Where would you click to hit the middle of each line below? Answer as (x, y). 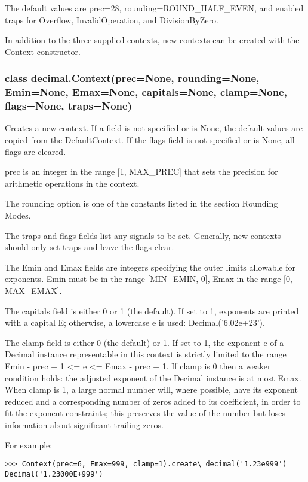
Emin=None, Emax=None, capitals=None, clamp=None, (146, 92)
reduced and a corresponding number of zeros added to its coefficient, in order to (153, 401)
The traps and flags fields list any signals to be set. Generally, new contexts (143, 235)
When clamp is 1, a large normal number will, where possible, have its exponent (151, 389)
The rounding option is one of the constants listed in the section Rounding (141, 203)
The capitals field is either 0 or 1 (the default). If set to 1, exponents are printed (152, 310)
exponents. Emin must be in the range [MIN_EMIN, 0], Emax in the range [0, (149, 279)
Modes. (18, 215)
